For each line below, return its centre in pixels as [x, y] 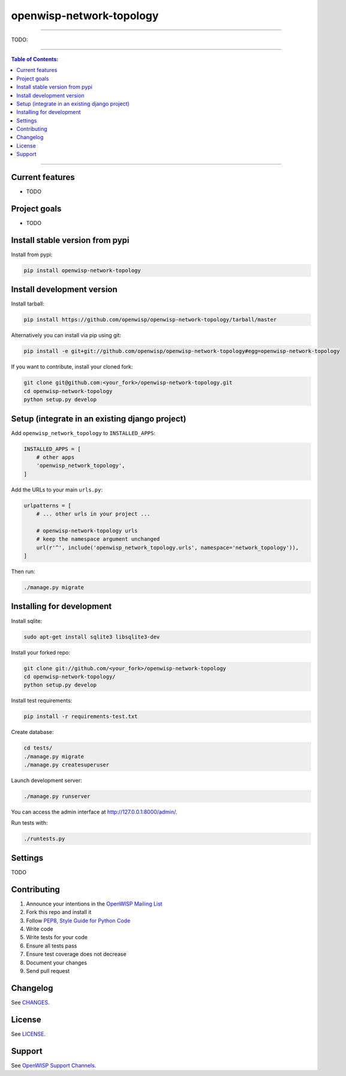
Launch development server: [46, 781]
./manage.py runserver [57, 796]
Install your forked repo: [41, 652]
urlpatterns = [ [48, 505]
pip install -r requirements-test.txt [81, 717]
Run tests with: [29, 823]
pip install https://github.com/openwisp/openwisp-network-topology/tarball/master [150, 320]
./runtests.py [44, 839]
